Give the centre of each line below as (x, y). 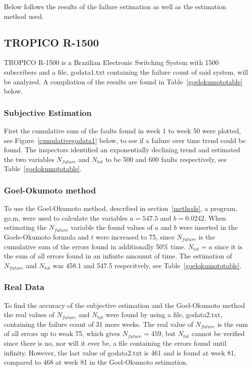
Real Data (24, 287)
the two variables (29, 159)
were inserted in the (208, 227)
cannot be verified (218, 333)
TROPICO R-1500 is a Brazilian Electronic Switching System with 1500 (111, 62)
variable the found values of (111, 227)
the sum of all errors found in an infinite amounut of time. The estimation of (118, 256)
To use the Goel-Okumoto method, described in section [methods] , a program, (121, 208)
